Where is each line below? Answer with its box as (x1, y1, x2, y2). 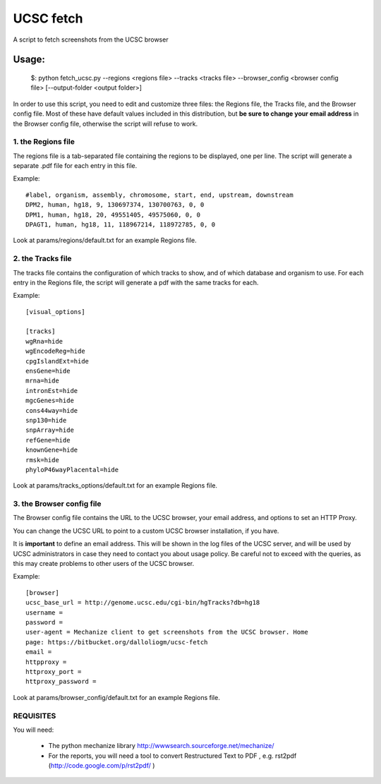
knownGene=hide (25, 446, 78, 454)
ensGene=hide (25, 367, 71, 375)
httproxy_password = (25, 677, 97, 686)
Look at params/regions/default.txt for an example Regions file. (13, 236, 197, 245)
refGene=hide (25, 436, 71, 444)
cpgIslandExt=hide (25, 357, 90, 365)
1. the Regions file (13, 137, 75, 147)
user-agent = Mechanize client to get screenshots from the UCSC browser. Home (25, 628, 308, 637)
